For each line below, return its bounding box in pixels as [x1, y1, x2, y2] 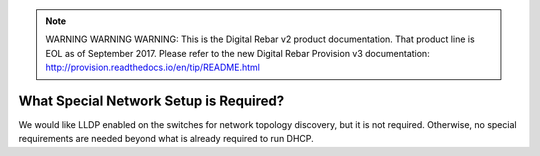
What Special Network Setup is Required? [18, 92, 285, 109]
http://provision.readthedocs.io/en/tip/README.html [45, 61, 260, 74]
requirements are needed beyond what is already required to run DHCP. [18, 133, 314, 145]
